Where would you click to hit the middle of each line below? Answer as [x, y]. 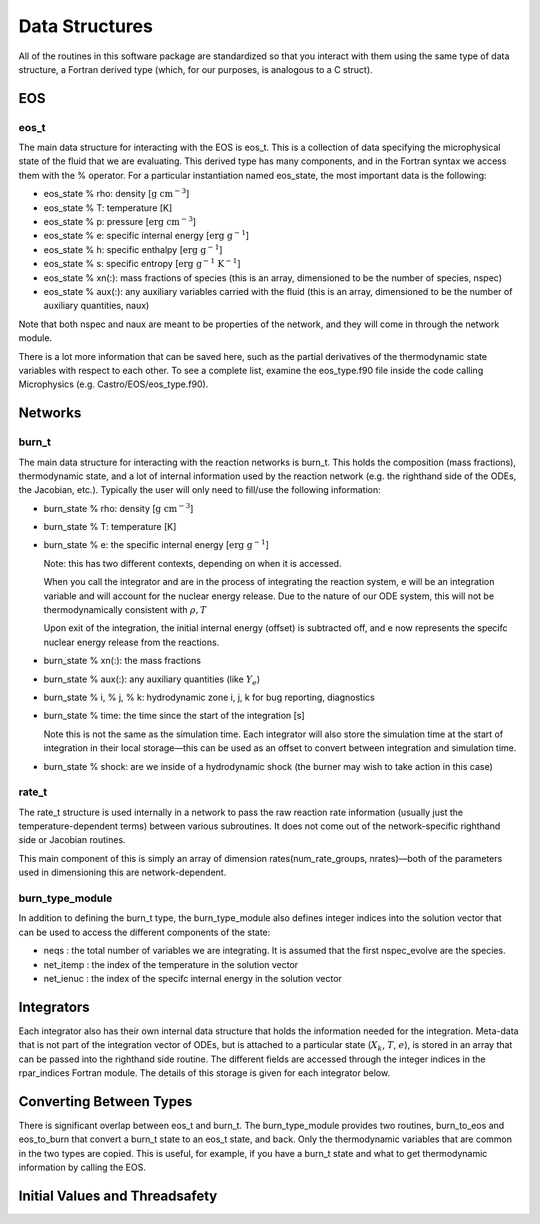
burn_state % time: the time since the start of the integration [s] [174, 716]
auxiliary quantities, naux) [96, 306]
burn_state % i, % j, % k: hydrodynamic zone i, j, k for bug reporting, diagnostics [209, 697]
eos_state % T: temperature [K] [108, 207]
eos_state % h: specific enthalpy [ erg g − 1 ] [133, 249]
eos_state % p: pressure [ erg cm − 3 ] [120, 221]
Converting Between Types [105, 1101]
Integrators [54, 1006]
